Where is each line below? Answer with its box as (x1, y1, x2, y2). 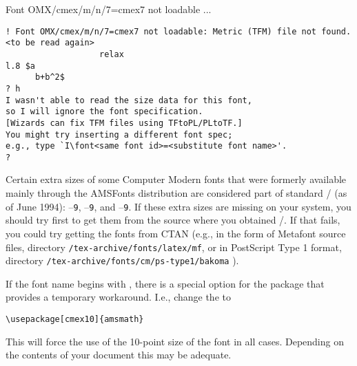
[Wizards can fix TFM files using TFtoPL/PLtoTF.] (6, 118, 243, 128)
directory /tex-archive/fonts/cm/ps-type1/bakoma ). (6, 253, 239, 268)
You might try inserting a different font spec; (6, 129, 233, 140)
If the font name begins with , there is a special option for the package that (6, 276, 325, 290)
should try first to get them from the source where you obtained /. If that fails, (6, 213, 340, 227)
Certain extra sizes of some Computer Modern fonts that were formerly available (6, 172, 347, 186)
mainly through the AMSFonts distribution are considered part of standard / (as (6, 186, 347, 200)
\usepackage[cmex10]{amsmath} (6, 314, 144, 324)
